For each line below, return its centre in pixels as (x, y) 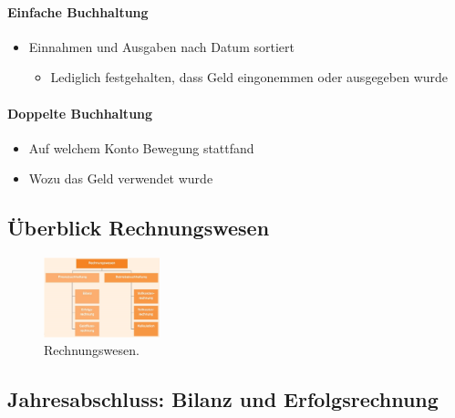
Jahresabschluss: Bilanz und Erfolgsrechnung (223, 399)
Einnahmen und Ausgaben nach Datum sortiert (161, 46)
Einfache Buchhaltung (78, 11)
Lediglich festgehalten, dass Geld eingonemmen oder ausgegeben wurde (249, 77)
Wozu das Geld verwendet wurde (121, 178)
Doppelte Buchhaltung (80, 113)
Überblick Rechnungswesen (139, 228)
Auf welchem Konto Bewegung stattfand (141, 147)
